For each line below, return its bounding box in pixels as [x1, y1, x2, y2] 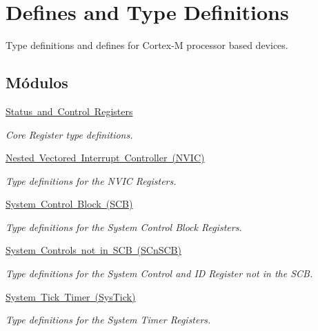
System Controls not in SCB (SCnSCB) [6, 243, 181, 257]
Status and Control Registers [6, 103, 133, 118]
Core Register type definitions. [6, 127, 133, 141]
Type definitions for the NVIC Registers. [6, 173, 177, 188]
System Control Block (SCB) [6, 197, 133, 211]
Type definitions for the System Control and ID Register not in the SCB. [6, 266, 313, 281]
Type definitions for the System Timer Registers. [6, 312, 211, 327]
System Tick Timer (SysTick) [6, 289, 136, 303]
